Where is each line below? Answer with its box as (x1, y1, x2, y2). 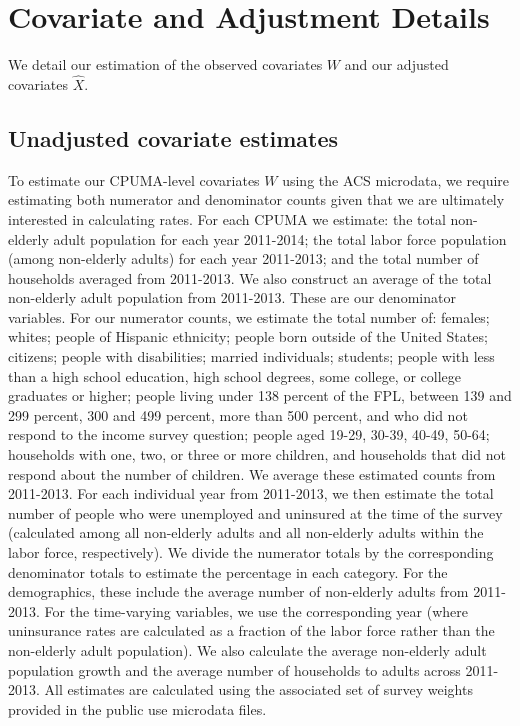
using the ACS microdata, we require (282, 169, 510, 190)
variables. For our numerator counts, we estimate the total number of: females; (8, 306, 490, 327)
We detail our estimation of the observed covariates (8, 54, 323, 75)
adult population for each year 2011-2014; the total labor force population (53, 228, 507, 249)
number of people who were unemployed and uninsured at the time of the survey (8, 502, 503, 523)
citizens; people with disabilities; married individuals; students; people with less (8, 346, 495, 367)
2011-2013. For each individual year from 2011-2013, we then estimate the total (8, 483, 494, 504)
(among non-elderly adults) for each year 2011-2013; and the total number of (8, 248, 479, 269)
